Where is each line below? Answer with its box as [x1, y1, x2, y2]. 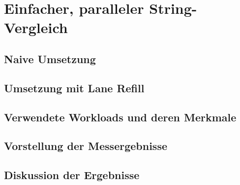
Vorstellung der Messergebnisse [4, 138, 167, 153]
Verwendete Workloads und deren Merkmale [4, 109, 237, 124]
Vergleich [4, 17, 68, 37]
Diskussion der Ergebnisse [4, 167, 140, 183]
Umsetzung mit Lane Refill [4, 80, 145, 95]
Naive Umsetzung [4, 51, 96, 66]
